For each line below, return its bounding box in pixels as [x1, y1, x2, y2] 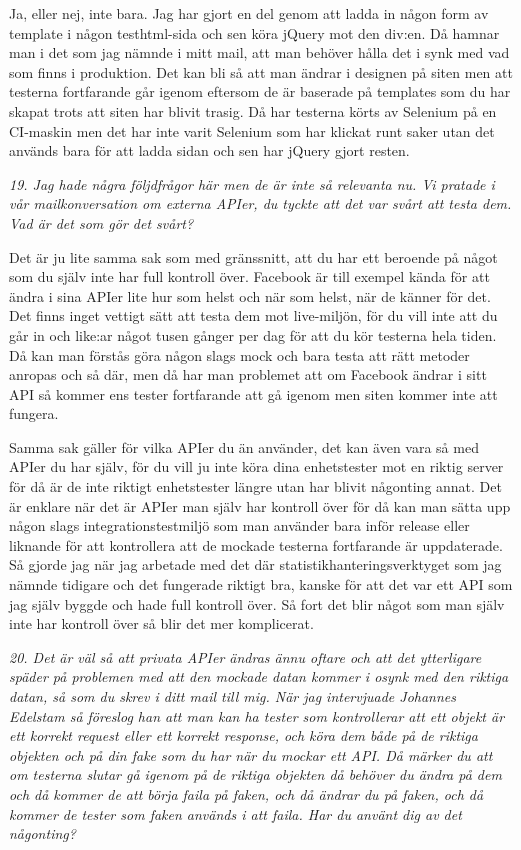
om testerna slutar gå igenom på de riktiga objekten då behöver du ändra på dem [9, 764, 502, 785]
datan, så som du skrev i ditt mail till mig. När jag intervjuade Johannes [9, 686, 457, 706]
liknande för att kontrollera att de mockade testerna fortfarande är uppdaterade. [9, 534, 503, 555]
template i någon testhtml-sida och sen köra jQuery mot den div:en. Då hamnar [9, 22, 500, 43]
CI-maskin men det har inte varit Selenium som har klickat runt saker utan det [9, 120, 495, 141]
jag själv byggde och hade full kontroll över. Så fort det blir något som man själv [9, 593, 505, 614]
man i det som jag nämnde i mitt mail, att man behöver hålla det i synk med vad [9, 42, 510, 63]
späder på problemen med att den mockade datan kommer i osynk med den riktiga [9, 666, 509, 687]
